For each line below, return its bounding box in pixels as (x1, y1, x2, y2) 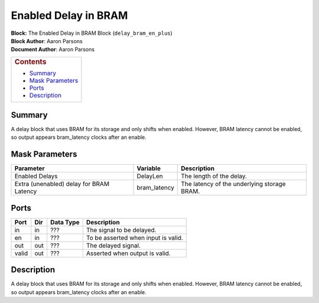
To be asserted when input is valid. (86, 233, 183, 242)
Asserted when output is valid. (86, 249, 171, 257)
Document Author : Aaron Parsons (11, 46, 95, 53)
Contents (14, 57, 47, 66)
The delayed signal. (86, 241, 141, 249)
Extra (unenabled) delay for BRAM (14, 180, 109, 188)
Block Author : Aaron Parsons (11, 37, 83, 44)
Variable (136, 164, 161, 172)
